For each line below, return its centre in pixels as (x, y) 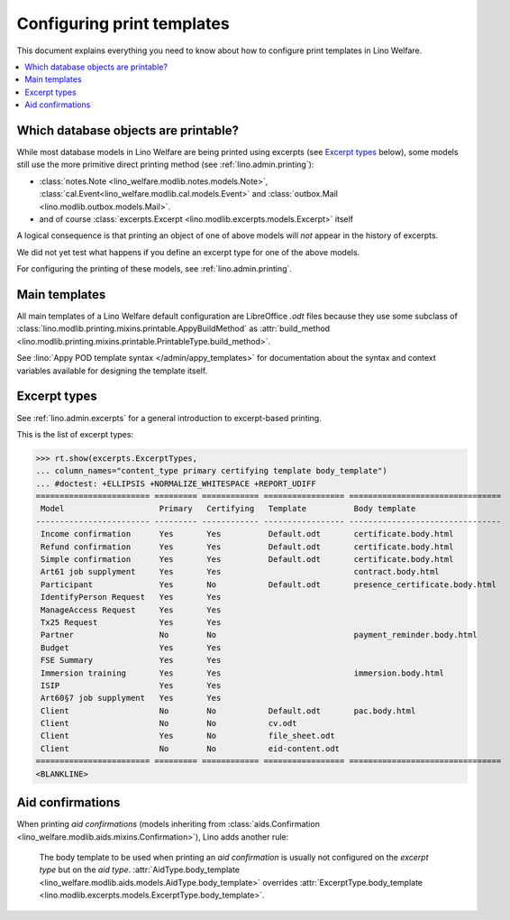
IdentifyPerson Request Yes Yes (131, 597)
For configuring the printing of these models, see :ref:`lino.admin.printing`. (155, 269)
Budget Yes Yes (131, 648)
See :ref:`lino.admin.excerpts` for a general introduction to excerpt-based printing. (169, 418)
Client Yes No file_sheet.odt (188, 736)
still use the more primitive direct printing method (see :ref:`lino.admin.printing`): (165, 165)
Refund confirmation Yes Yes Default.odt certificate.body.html (247, 547)
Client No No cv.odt (169, 723)
